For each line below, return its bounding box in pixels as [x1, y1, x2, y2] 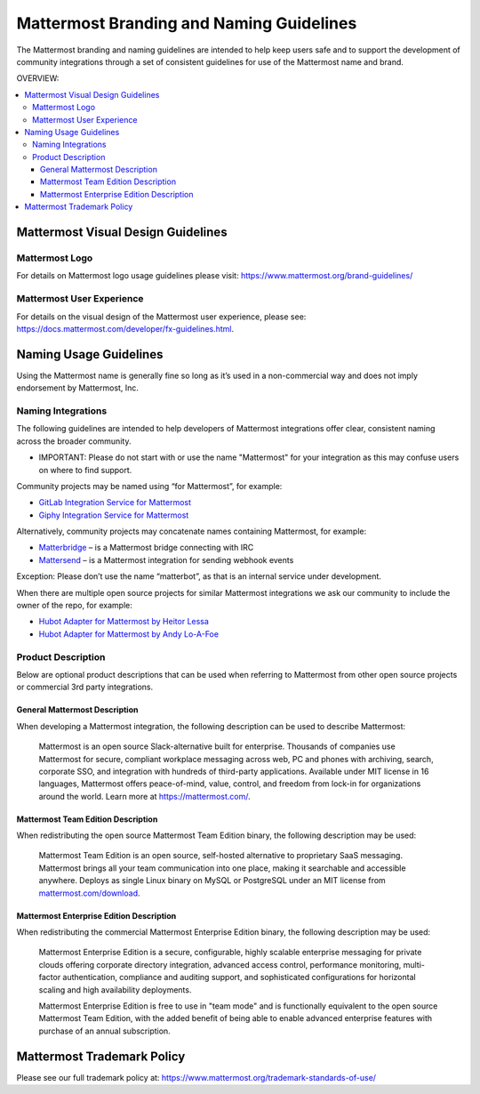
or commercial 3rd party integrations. [16, 681, 154, 693]
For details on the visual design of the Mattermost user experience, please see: [16, 311, 307, 322]
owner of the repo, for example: [16, 600, 132, 611]
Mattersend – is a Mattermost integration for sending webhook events [38, 554, 294, 565]
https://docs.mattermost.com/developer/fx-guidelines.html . [16, 323, 235, 334]
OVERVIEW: [16, 73, 60, 84]
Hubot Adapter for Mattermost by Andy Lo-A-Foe [38, 628, 220, 640]
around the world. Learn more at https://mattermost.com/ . [38, 791, 251, 801]
